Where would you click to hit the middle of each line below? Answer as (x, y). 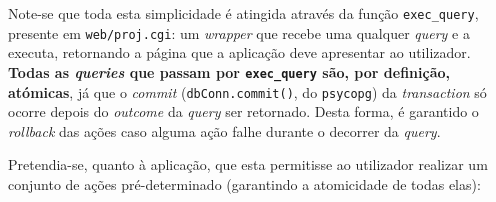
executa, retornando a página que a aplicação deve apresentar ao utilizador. (239, 52)
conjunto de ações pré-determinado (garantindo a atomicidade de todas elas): (244, 184)
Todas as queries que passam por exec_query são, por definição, (229, 71)
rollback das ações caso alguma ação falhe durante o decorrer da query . (224, 130)
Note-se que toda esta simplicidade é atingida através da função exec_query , (243, 13)
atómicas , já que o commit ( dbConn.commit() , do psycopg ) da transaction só (247, 91)
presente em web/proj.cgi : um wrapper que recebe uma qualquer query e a (239, 32)
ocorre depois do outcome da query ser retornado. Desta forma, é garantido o (243, 111)
